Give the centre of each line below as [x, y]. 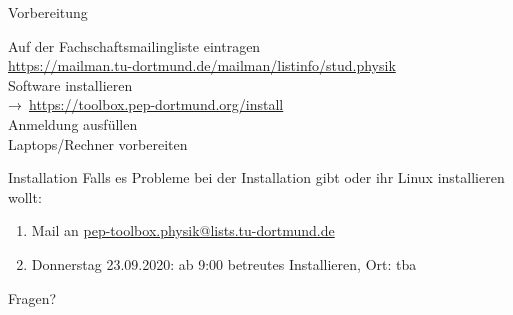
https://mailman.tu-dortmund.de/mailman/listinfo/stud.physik [202, 65]
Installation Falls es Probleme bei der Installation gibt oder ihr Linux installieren [256, 177]
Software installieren [70, 84]
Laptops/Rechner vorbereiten [98, 143]
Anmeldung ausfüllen [73, 123]
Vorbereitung [48, 12]
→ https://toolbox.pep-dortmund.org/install [146, 104]
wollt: [25, 196]
